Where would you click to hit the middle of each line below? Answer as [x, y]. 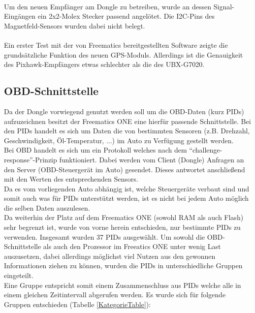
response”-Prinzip [31, 159]
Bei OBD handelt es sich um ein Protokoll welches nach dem [96, 150]
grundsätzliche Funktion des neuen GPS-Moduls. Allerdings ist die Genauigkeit [124, 54]
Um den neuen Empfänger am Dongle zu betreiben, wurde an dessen [108, 6]
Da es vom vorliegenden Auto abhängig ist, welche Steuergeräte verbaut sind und [127, 188]
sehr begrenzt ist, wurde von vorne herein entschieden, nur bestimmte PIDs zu [122, 227]
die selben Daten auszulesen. [47, 207]
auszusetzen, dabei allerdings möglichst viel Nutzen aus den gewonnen [110, 256]
